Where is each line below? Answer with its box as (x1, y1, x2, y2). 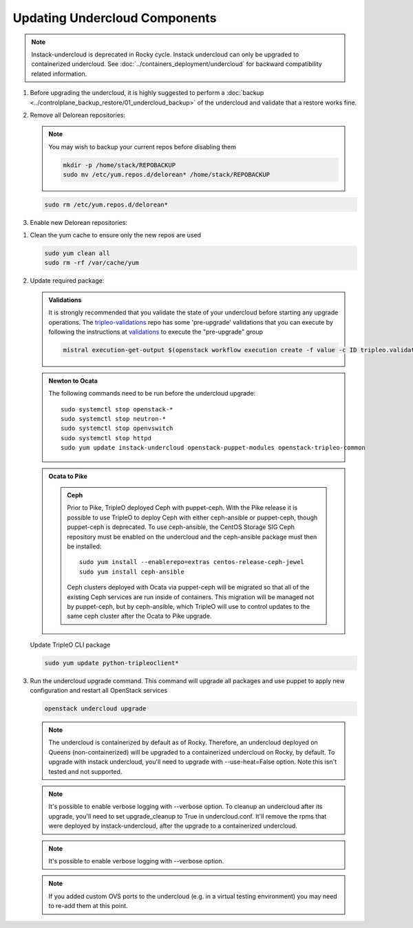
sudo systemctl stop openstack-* (61, 405, 173, 413)
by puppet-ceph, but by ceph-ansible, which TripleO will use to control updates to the (67, 602, 310, 610)
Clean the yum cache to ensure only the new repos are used (30, 231, 202, 239)
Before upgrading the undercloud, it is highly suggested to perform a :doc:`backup (30, 89, 264, 97)
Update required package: (30, 277, 105, 285)
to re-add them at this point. (48, 902, 128, 910)
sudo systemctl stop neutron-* (61, 415, 167, 423)
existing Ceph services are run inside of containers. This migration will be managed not (67, 592, 315, 601)
